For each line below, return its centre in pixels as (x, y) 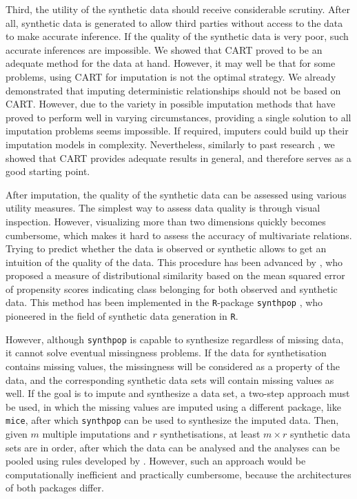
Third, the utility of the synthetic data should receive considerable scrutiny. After (178, 9)
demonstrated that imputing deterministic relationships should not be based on (173, 90)
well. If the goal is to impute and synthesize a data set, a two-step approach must (178, 393)
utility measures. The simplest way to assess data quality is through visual (163, 208)
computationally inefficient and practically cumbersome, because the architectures (178, 474)
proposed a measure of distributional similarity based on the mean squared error (175, 275)
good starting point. (48, 171)
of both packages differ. (55, 488)
